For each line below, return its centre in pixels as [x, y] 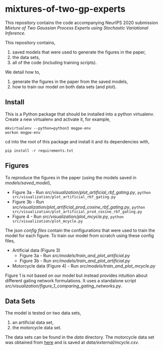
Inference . [15, 33]
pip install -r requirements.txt [39, 151]
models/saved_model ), [28, 183]
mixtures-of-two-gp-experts [65, 9]
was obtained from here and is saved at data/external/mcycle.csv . [72, 343]
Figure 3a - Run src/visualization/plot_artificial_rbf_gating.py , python [81, 192]
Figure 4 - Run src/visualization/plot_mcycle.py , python [68, 216]
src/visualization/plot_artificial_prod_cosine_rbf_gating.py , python [79, 207]
